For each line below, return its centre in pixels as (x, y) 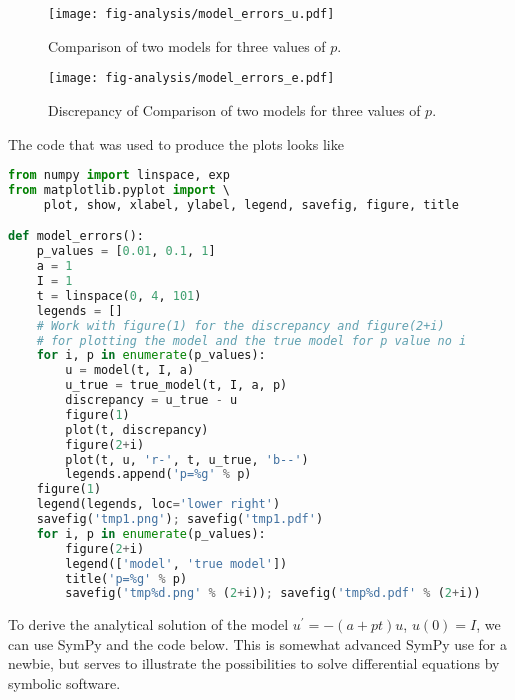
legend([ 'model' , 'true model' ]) (176, 563)
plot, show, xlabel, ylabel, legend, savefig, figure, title (251, 204)
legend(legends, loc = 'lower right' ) (158, 504)
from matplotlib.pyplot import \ (119, 189)
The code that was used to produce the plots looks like (176, 143)
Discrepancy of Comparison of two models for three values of (234, 109)
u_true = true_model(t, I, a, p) (176, 385)
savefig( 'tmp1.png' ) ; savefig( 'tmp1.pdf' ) (180, 519)
